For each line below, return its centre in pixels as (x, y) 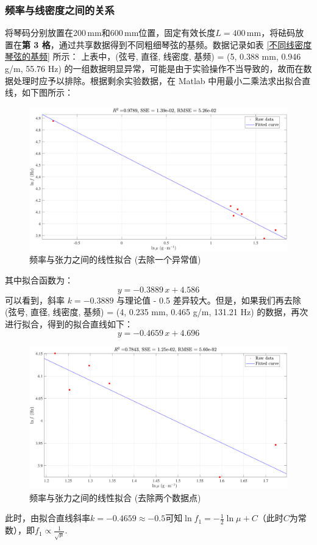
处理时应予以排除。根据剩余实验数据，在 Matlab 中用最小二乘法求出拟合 (158, 80)
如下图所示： (47, 92)
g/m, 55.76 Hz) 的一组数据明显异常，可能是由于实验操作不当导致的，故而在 (154, 68)
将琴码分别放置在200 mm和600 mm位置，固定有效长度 (110, 33)
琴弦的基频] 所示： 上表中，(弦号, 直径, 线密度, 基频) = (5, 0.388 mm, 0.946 (153, 56)
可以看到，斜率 (35, 300)
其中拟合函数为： (39, 280)
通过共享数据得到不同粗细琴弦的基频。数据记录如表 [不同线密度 (185, 44)
